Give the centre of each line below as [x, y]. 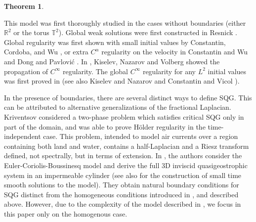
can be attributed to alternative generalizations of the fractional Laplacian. [118, 107]
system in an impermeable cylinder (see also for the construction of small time [123, 175]
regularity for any [169, 71]
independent [22, 136]
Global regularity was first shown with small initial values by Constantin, [115, 42]
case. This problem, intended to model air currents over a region [141, 136]
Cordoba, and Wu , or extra [46, 52]
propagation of [26, 71]
